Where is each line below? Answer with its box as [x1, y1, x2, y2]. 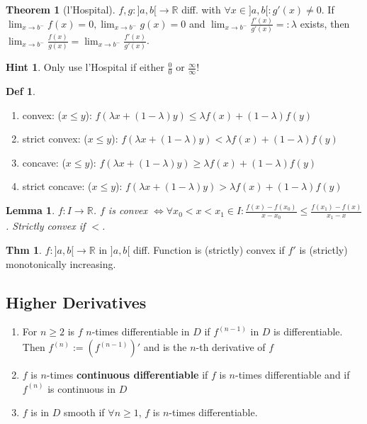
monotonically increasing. [6, 256, 116, 271]
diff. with [181, 2, 221, 16]
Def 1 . [6, 83, 35, 98]
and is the [143, 340, 187, 355]
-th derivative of [196, 340, 266, 355]
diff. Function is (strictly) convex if [132, 242, 285, 257]
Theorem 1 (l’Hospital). [6, 2, 115, 16]
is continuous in [47, 381, 115, 396]
